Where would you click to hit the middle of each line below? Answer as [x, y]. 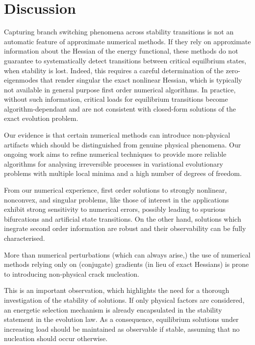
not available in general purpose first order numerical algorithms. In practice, [120, 89]
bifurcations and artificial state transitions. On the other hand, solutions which [123, 218]
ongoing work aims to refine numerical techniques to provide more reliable [115, 154]
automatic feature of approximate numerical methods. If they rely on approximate [127, 41]
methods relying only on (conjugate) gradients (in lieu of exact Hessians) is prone [127, 264]
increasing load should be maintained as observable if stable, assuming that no [122, 329]
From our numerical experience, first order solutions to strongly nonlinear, [115, 190]
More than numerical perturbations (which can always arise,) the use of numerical [127, 254]
